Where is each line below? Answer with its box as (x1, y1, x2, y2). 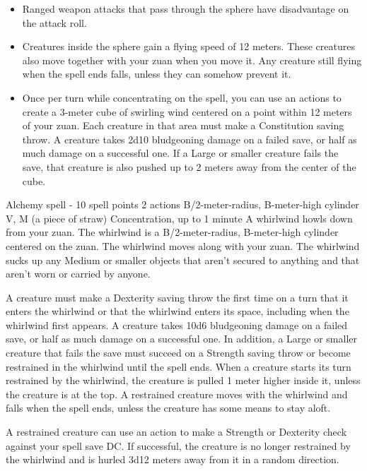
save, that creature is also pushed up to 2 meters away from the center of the (22, 159, 356, 174)
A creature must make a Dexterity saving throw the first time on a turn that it (6, 290, 349, 304)
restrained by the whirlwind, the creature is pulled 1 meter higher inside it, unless (6, 373, 361, 388)
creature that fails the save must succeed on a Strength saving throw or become (6, 345, 351, 360)
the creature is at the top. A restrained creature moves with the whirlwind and (6, 386, 348, 401)
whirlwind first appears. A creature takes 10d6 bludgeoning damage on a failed (6, 317, 348, 332)
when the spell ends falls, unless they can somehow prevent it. (22, 66, 291, 81)
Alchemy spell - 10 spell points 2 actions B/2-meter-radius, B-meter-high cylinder (6, 197, 359, 212)
